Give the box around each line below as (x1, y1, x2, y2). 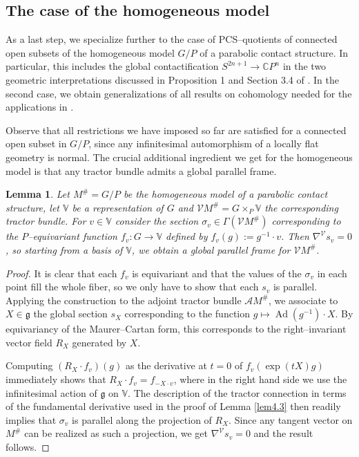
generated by (72, 335, 127, 349)
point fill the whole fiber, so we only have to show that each (6, 279, 259, 294)
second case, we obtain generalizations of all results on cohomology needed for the (6, 86, 352, 100)
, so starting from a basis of (6, 242, 123, 257)
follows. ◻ (6, 440, 50, 454)
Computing (6, 358, 53, 373)
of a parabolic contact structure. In (200, 45, 349, 59)
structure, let (6, 200, 60, 214)
